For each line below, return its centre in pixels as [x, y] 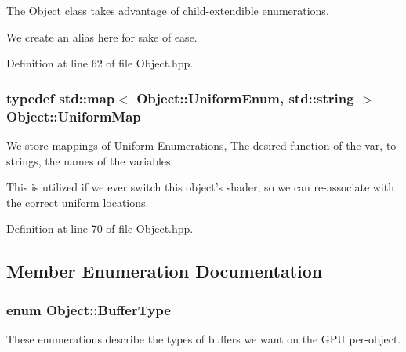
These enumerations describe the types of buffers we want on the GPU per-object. [204, 338]
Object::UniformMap [74, 116]
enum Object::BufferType [89, 309]
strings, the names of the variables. [90, 160]
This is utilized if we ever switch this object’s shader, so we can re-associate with [200, 187]
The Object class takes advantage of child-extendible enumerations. [168, 10]
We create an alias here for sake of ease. [102, 36]
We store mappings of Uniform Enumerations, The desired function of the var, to [201, 145]
